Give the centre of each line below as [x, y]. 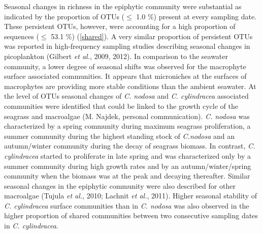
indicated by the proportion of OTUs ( [64, 16]
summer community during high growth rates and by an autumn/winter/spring [128, 166]
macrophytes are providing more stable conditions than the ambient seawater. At [130, 86]
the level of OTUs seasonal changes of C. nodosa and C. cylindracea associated [126, 96]
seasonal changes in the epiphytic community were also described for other [120, 185]
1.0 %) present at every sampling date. [196, 16]
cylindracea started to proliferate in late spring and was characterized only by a [128, 155]
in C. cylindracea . [31, 226]
